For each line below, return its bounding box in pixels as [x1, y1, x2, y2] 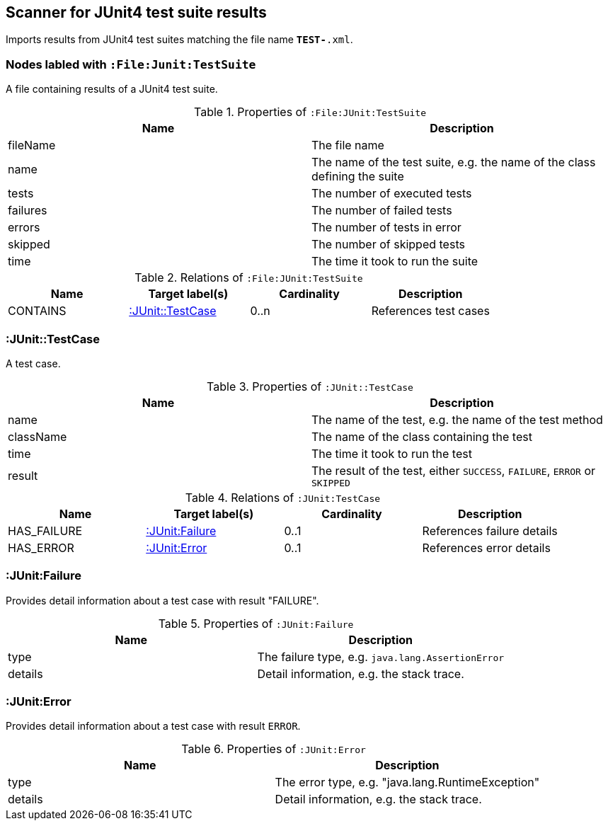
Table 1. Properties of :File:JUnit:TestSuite [194, 105, 426, 120]
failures [8, 203, 47, 218]
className [8, 429, 67, 444]
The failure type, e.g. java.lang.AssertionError [257, 649, 505, 664]
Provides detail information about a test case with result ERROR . [6, 720, 301, 733]
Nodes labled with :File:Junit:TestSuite [6, 57, 256, 71]
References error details [422, 540, 551, 555]
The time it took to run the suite [311, 254, 478, 269]
